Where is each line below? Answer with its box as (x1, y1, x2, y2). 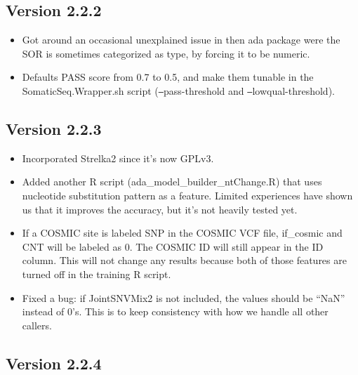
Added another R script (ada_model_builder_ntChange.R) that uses (22, 174, 322, 189)
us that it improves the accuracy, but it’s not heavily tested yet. (22, 202, 298, 216)
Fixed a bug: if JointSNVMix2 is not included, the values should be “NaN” (22, 290, 345, 305)
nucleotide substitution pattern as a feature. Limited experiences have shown (22, 188, 353, 203)
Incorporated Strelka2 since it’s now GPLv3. (22, 150, 214, 165)
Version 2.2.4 (6, 352, 102, 374)
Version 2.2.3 (6, 118, 102, 140)
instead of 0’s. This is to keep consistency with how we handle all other (22, 304, 329, 319)
